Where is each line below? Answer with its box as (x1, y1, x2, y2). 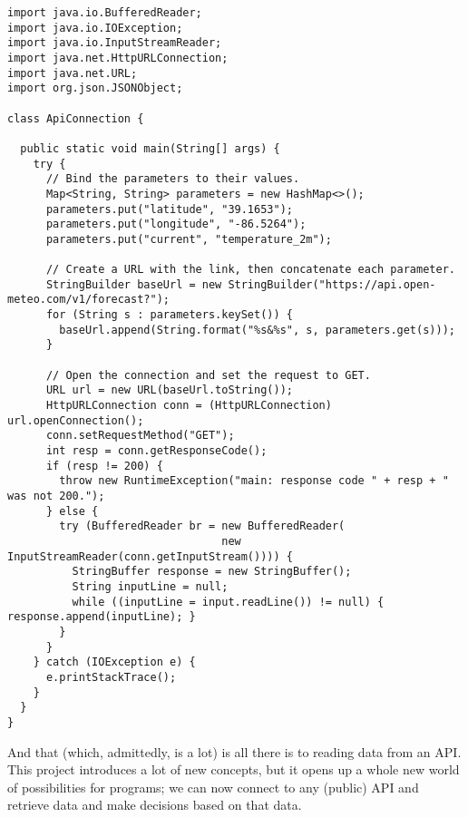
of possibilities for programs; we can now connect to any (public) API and (7, 777, 419, 796)
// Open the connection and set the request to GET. (45, 368, 371, 382)
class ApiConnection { (7, 112, 144, 125)
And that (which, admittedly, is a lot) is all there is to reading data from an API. (7, 742, 462, 761)
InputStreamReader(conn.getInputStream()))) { (7, 550, 293, 563)
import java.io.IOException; (7, 21, 183, 34)
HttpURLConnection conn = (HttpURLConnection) (45, 399, 332, 413)
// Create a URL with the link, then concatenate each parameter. (45, 263, 455, 277)
